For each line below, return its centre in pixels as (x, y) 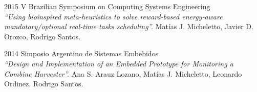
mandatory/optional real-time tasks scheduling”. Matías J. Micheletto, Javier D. (129, 26)
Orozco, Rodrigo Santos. (42, 36)
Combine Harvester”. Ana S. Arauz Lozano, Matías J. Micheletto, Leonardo (123, 73)
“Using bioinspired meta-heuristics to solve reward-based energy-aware (113, 16)
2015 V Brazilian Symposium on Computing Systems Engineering (107, 6)
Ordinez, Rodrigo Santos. (44, 84)
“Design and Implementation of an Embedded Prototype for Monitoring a (119, 63)
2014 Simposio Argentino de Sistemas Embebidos (81, 53)
